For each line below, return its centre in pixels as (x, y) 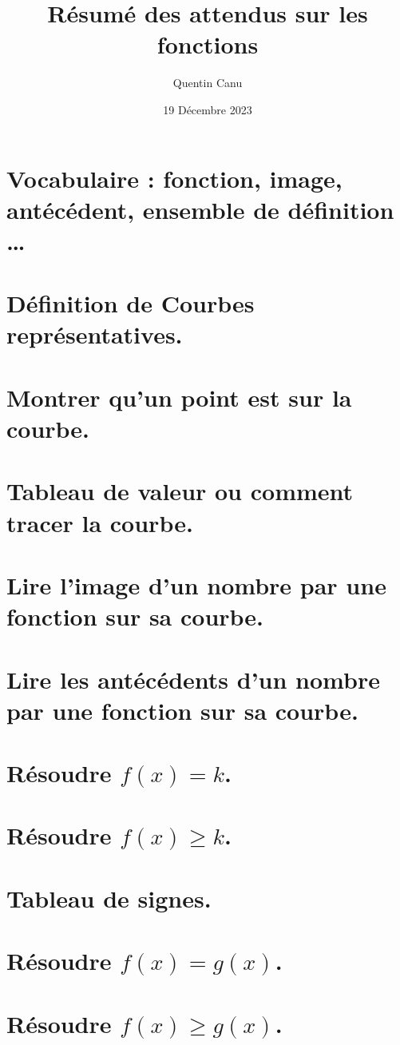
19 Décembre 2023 (208, 109)
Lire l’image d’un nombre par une (196, 584)
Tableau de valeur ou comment (180, 491)
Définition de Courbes (131, 303)
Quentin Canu (208, 83)
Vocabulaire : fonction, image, (174, 178)
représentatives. (95, 334)
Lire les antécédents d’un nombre (193, 679)
